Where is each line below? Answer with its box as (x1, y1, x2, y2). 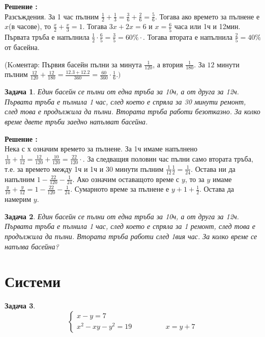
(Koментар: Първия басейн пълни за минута (5, 59, 142, 69)
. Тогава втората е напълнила (143, 31, 232, 42)
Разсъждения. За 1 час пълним (5, 11, 99, 21)
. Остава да (199, 184, 234, 194)
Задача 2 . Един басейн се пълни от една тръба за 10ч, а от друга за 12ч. (5, 211, 239, 221)
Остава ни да (195, 163, 235, 174)
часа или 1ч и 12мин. (174, 21, 241, 32)
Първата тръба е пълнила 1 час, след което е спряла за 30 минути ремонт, (5, 96, 246, 107)
